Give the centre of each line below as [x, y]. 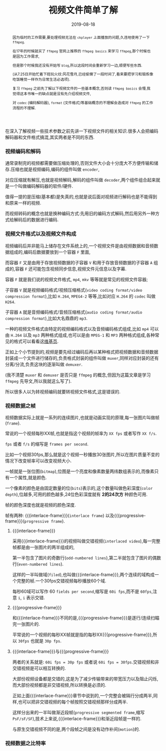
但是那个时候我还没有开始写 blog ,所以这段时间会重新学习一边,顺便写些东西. [77, 65]
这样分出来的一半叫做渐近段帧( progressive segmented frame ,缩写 [79, 713]
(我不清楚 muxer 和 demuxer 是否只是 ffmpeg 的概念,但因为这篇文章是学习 [78, 375]
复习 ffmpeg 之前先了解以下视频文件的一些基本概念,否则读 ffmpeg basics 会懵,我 [81, 88]
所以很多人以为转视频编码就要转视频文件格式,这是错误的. [63, 392]
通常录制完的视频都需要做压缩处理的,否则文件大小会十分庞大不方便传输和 [80, 163]
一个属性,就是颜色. [28, 478]
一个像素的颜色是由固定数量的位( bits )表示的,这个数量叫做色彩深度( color [79, 488]
